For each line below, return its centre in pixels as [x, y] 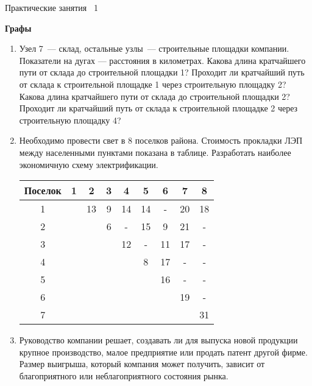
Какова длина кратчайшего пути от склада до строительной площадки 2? [154, 96]
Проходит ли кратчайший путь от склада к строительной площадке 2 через [158, 108]
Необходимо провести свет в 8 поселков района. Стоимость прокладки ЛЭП [161, 140]
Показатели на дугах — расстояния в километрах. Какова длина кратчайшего [162, 60]
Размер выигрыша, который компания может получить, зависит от [142, 364]
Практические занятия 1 [51, 7]
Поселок [43, 191]
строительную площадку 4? [70, 120]
